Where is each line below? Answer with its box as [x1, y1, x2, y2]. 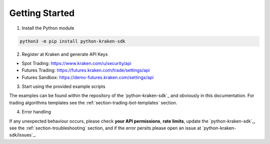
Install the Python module [21, 25, 74, 31]
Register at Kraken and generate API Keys [21, 51, 108, 57]
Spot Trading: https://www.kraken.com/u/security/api [21, 60, 132, 66]
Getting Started [9, 7, 75, 18]
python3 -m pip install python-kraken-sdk [19, 38, 125, 44]
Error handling [21, 109, 51, 115]
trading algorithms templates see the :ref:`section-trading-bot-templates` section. [9, 99, 177, 105]
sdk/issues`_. [9, 132, 36, 138]
